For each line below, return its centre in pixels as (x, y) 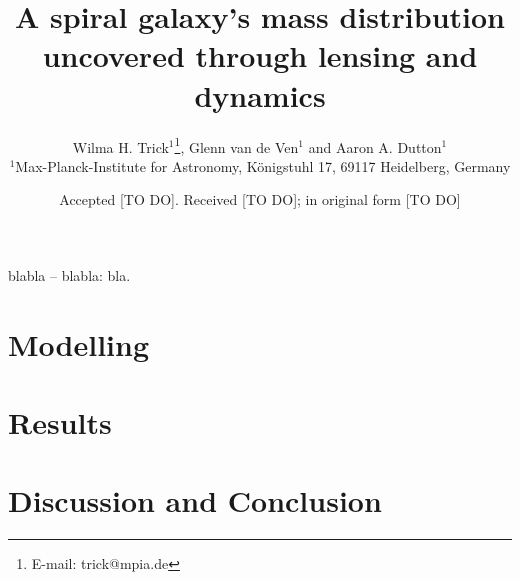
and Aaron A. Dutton (375, 146)
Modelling (79, 343)
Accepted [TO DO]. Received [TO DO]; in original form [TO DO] (260, 199)
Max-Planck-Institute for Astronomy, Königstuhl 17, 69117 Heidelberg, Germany (263, 165)
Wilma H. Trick (120, 146)
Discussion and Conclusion (195, 500)
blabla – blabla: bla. (69, 274)
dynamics (260, 94)
